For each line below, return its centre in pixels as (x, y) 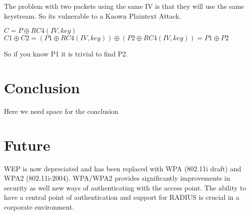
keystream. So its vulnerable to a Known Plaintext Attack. (93, 15)
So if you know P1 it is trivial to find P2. (66, 54)
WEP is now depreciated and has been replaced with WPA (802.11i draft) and (123, 168)
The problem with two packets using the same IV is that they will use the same (124, 6)
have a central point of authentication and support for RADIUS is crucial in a (122, 197)
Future (27, 145)
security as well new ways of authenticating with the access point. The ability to (125, 187)
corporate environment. (39, 207)
